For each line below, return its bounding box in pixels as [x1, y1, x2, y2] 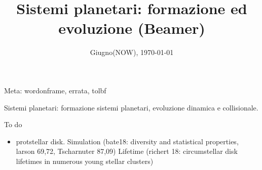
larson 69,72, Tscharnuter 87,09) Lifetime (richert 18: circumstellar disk [16, 146, 238, 156]
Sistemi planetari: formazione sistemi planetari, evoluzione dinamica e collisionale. [4, 102, 258, 112]
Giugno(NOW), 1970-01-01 [90, 47, 174, 58]
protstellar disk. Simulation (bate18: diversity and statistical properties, [16, 136, 239, 146]
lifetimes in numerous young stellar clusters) [16, 155, 154, 166]
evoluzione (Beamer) [58, 18, 205, 38]
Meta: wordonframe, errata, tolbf [4, 85, 106, 95]
